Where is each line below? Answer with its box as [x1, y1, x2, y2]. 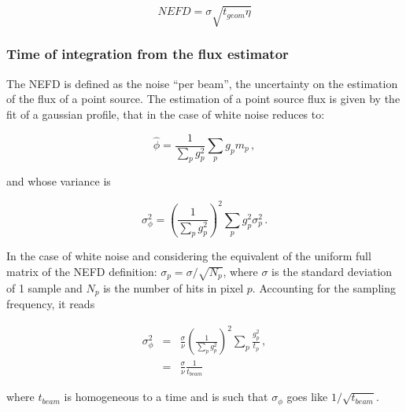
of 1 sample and [6, 279, 83, 296]
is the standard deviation [271, 263, 393, 279]
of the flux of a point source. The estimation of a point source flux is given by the [6, 90, 400, 107]
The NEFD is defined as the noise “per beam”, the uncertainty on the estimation [6, 75, 398, 91]
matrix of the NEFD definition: [6, 263, 157, 279]
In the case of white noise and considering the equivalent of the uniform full [6, 248, 371, 264]
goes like [286, 388, 328, 405]
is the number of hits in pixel [103, 279, 244, 296]
